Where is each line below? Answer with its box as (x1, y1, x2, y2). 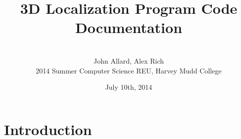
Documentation (75, 17, 183, 37)
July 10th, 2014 (105, 82, 152, 92)
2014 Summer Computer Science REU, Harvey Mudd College (36, 65, 222, 75)
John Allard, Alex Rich (93, 55, 164, 66)
